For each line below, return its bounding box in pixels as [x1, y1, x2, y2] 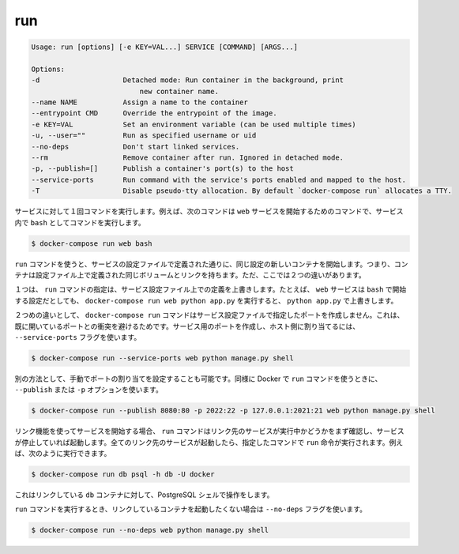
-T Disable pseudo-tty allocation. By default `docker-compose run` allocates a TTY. [31, 187, 452, 195]
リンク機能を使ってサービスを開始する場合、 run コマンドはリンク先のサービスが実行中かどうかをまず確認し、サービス [14, 427, 404, 436]
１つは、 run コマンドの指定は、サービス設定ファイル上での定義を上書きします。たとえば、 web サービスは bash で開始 [14, 285, 407, 294]
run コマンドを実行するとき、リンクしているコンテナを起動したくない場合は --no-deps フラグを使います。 [14, 504, 367, 514]
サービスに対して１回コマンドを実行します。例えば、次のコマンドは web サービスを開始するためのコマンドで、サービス [14, 206, 404, 217]
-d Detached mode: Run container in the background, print [31, 76, 344, 85]
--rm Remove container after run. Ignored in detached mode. [31, 153, 344, 162]
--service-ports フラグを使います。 [14, 332, 141, 341]
